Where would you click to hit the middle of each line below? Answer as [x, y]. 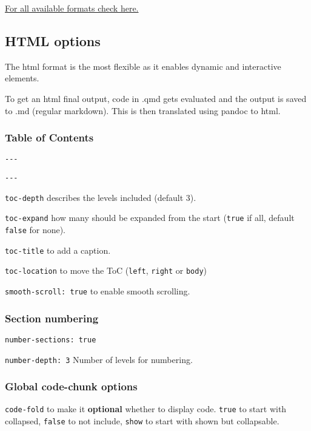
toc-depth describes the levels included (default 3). [101, 197]
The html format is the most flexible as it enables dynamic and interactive [143, 66]
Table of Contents [49, 137]
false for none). [35, 230]
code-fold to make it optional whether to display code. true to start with [146, 409]
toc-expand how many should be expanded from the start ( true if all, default [150, 218]
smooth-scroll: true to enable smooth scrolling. [98, 290]
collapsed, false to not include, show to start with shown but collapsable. [142, 421]
